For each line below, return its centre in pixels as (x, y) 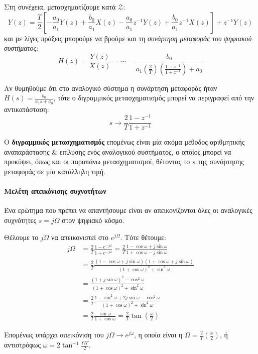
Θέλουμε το (21, 237)
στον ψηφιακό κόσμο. (93, 220)
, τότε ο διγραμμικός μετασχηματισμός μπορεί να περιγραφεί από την (154, 98)
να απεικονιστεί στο (80, 237)
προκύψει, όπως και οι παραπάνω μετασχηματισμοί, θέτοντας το (97, 161)
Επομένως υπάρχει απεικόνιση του (54, 334)
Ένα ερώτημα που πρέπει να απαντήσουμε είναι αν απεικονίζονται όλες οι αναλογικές (128, 210)
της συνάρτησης (221, 161)
